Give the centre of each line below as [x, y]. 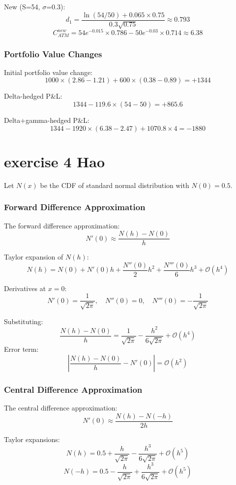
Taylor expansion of [34, 257]
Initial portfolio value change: [48, 72]
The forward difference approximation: [62, 225]
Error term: [21, 349]
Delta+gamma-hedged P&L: [47, 120]
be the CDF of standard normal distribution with [115, 185]
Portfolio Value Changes [53, 54]
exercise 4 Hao [54, 161]
